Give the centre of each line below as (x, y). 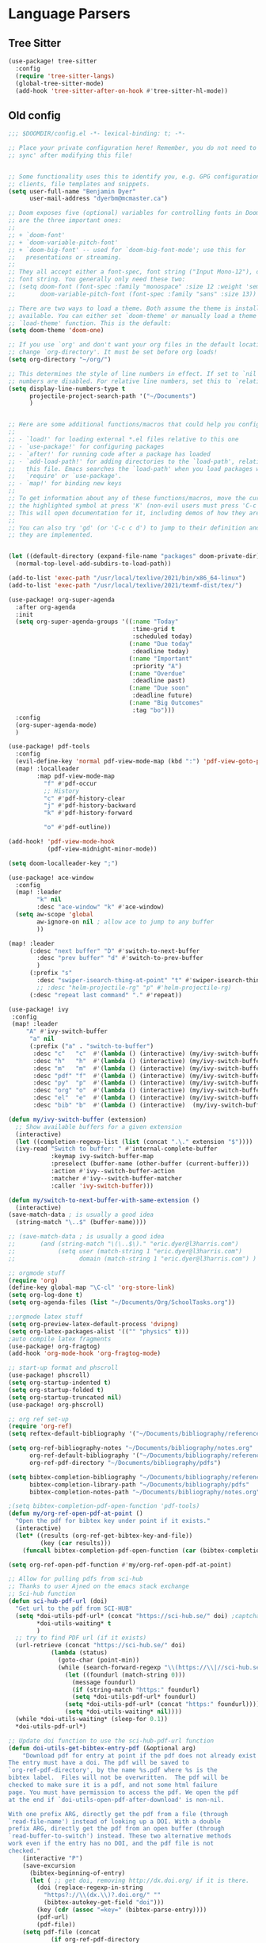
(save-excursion (49, 1865)
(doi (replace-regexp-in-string (90, 1888)
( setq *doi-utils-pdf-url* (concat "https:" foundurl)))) (162, 1704)
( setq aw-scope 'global (54, 915)
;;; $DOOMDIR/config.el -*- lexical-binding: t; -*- (97, 134)
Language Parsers (69, 14)
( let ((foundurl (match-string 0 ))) (125, 1675)
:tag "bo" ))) (154, 710)
